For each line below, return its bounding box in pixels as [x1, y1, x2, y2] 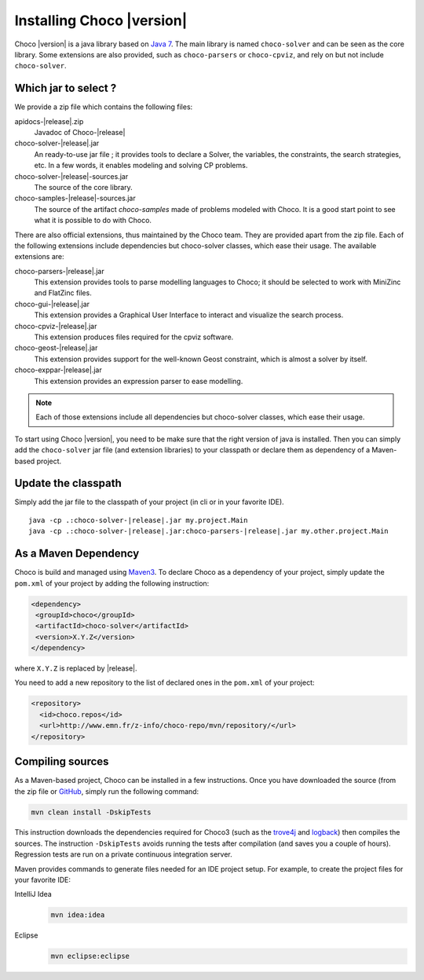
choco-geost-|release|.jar [14, 343, 98, 353]
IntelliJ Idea [14, 890, 53, 899]
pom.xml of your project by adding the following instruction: [14, 578, 210, 588]
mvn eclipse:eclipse [50, 952, 130, 961]
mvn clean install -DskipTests [31, 807, 152, 817]
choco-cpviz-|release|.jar [14, 321, 97, 331]
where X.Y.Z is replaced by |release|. [14, 664, 137, 673]
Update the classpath [14, 477, 122, 490]
